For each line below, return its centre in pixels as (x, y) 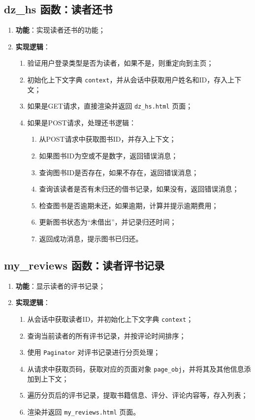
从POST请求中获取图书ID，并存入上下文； (108, 139)
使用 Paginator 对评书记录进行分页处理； (94, 352)
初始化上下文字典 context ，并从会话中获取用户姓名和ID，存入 (127, 79)
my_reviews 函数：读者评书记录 (84, 265)
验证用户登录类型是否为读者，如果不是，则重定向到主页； (120, 63)
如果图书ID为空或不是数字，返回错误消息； (109, 156)
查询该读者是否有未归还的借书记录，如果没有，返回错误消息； (139, 189)
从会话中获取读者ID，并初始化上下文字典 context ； (110, 319)
